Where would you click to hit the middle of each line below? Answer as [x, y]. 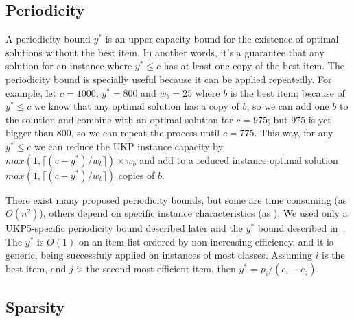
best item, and [36, 268]
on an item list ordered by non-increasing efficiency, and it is [206, 241]
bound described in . [302, 228]
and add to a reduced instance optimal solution [239, 159]
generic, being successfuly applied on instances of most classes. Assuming [159, 255]
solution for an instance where [69, 66]
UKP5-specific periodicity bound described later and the [124, 228]
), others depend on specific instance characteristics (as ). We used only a [193, 213]
